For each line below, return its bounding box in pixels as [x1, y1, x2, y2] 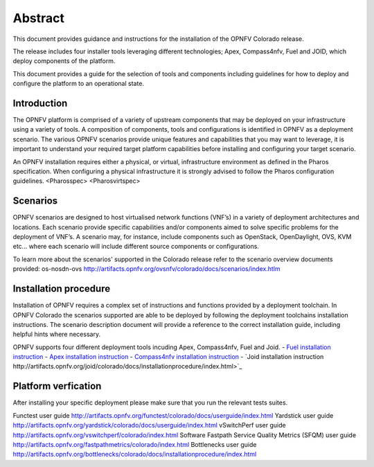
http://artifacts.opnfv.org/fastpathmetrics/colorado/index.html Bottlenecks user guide [12, 440, 257, 448]
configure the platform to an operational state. [12, 80, 145, 88]
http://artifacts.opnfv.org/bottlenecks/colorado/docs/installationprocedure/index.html [12, 450, 257, 459]
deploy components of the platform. [12, 57, 116, 65]
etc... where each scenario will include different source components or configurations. [12, 243, 260, 251]
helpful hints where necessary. [12, 330, 100, 339]
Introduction [12, 97, 68, 109]
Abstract [12, 10, 65, 26]
